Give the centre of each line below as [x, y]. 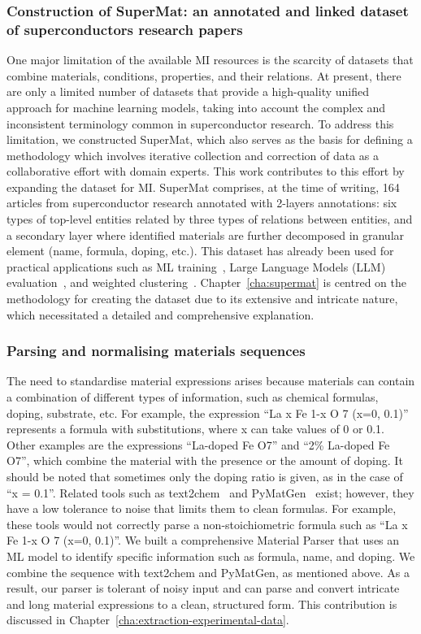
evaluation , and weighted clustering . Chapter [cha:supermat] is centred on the [206, 282]
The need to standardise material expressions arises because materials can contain [211, 381]
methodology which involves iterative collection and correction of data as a [193, 155]
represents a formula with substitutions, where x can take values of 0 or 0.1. [195, 429]
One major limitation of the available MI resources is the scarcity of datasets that [210, 60]
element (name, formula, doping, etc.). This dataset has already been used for [200, 251]
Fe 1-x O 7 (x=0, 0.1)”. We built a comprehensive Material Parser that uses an [203, 540]
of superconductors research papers [125, 29]
